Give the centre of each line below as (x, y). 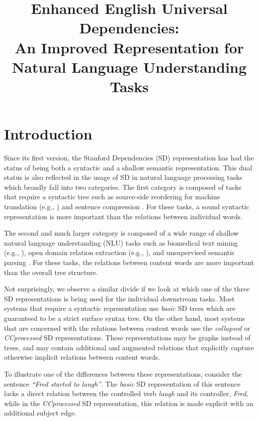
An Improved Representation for (129, 47)
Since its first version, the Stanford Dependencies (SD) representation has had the (129, 158)
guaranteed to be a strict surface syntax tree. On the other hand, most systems (125, 318)
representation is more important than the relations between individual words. (123, 216)
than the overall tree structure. (51, 272)
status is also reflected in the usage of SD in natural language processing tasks (123, 177)
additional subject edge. (40, 413)
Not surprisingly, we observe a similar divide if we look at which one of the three (127, 289)
